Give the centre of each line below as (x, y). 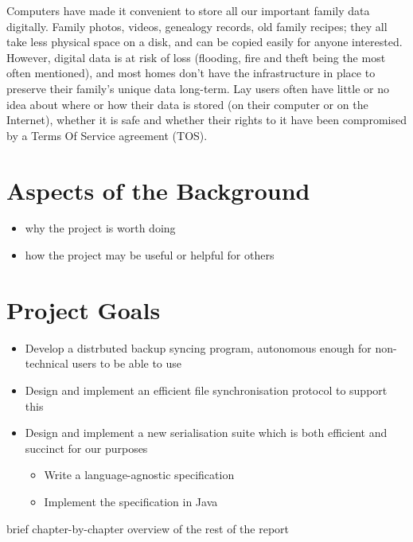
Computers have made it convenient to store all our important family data (188, 10)
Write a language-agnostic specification (139, 475)
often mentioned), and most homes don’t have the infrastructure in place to (191, 73)
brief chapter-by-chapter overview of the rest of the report (148, 528)
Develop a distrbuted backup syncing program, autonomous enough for (198, 347)
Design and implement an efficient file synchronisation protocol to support (206, 390)
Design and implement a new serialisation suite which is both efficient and (206, 433)
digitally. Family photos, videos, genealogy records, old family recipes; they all (197, 26)
